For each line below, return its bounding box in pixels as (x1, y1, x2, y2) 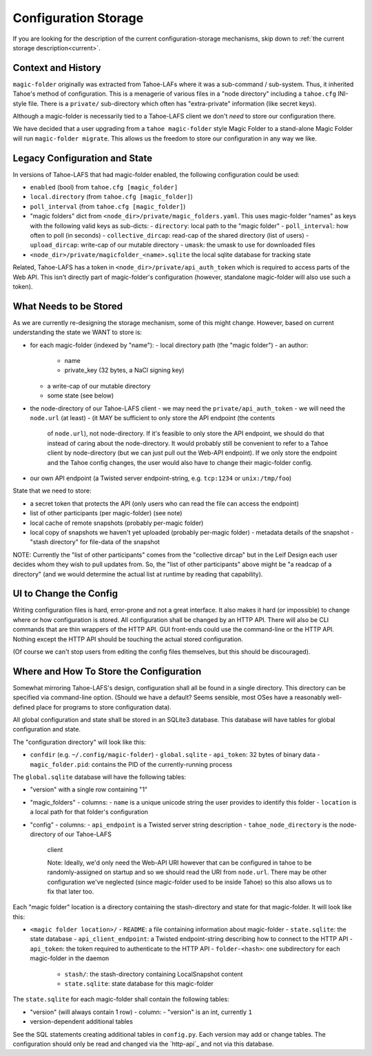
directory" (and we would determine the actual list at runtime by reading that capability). (12, 570, 263, 578)
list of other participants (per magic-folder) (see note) (30, 509, 183, 517)
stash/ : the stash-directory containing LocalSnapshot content (64, 970, 243, 978)
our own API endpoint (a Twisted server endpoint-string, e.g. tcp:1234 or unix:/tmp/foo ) (30, 474, 292, 482)
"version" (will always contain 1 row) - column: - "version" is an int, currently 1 (30, 1008, 253, 1016)
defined (12, 703, 35, 711)
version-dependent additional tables (30, 1017, 134, 1026)
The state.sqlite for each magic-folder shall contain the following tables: (12, 995, 230, 1004)
